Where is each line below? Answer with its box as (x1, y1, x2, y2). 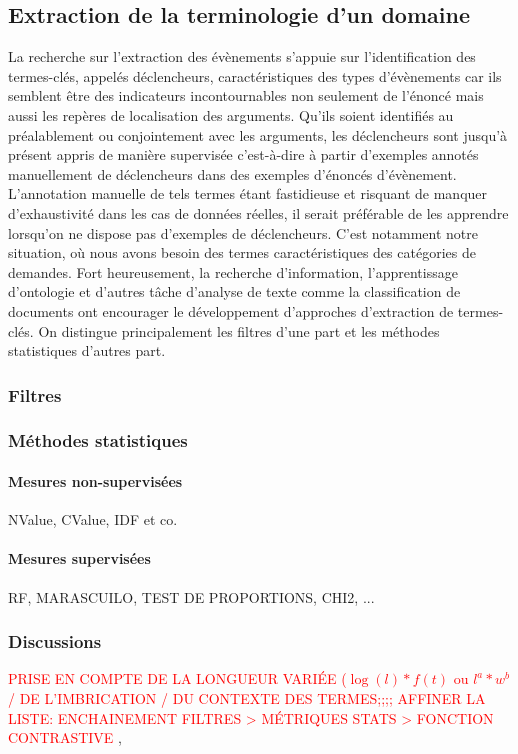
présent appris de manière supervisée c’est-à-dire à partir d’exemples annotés (8, 144, 479, 165)
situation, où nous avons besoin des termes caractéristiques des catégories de (8, 242, 476, 263)
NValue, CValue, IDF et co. (8, 509, 178, 530)
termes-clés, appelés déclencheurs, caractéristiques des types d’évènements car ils (8, 65, 502, 86)
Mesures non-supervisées (8, 470, 183, 491)
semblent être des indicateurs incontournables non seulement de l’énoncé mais (8, 85, 484, 106)
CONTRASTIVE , (8, 727, 122, 748)
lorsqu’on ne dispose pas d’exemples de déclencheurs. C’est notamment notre (8, 222, 479, 243)
